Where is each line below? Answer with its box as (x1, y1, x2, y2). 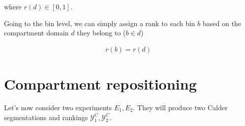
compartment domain (4, 28, 69, 38)
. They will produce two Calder (133, 102, 228, 112)
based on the (203, 18, 242, 28)
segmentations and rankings (4, 112, 88, 122)
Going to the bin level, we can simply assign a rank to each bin (4, 18, 195, 28)
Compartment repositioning (4, 74, 197, 94)
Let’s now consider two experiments (4, 102, 112, 112)
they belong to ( (77, 28, 126, 38)
